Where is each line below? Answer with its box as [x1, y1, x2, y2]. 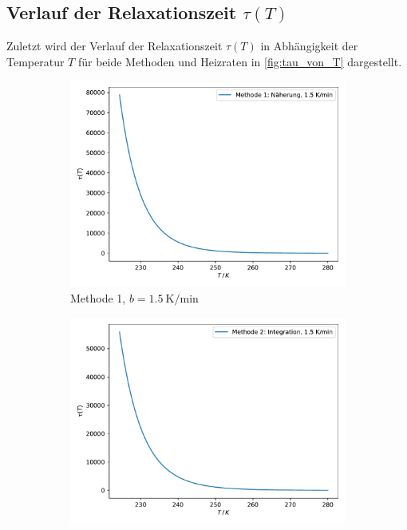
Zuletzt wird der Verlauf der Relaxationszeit [6, 38, 223, 54]
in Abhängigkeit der [260, 38, 358, 54]
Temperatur [6, 53, 65, 69]
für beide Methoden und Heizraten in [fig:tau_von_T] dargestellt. [77, 53, 402, 69]
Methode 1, [70, 289, 126, 306]
